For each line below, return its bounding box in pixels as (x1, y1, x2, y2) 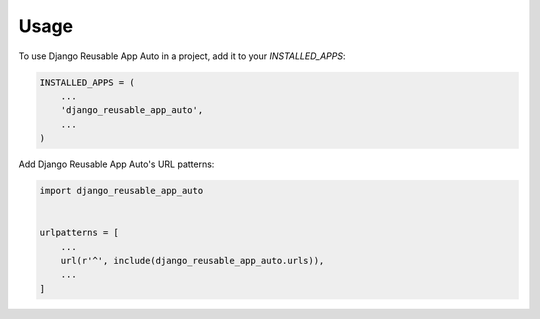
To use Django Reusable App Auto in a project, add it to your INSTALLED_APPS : (18, 50, 346, 62)
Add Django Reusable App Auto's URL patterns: (18, 158, 215, 170)
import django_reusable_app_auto (39, 185, 204, 197)
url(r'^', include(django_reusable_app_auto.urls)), (60, 255, 325, 267)
